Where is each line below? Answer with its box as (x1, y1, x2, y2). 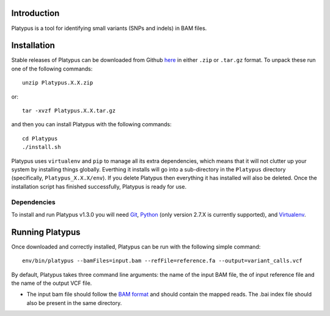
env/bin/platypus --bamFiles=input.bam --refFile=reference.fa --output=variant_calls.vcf (22, 257, 302, 265)
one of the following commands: (11, 65, 93, 72)
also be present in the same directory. (26, 299, 122, 306)
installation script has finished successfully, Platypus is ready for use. (11, 182, 186, 190)
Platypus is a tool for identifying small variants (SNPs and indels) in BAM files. (11, 24, 207, 32)
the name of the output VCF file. (11, 279, 92, 287)
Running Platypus (11, 227, 81, 237)
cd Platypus (22, 135, 58, 142)
